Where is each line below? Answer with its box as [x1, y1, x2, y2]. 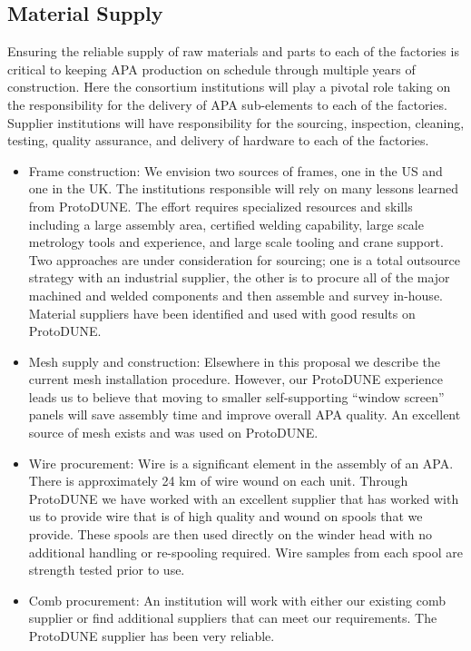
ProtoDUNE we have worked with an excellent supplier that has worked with [28, 488, 459, 508]
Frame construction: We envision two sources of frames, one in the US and [28, 161, 443, 180]
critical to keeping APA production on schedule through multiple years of [7, 59, 416, 78]
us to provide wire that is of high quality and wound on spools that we [28, 507, 423, 526]
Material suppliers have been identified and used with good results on [28, 303, 416, 322]
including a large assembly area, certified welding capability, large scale [28, 214, 424, 233]
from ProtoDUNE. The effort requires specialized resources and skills [28, 196, 413, 215]
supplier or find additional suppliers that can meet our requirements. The [28, 608, 437, 627]
